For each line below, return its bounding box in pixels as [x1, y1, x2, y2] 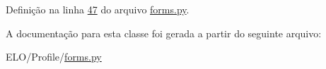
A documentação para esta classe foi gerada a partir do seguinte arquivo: [6, 25, 322, 40]
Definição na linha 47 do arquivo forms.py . [6, 2, 190, 16]
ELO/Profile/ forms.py [6, 49, 102, 64]
